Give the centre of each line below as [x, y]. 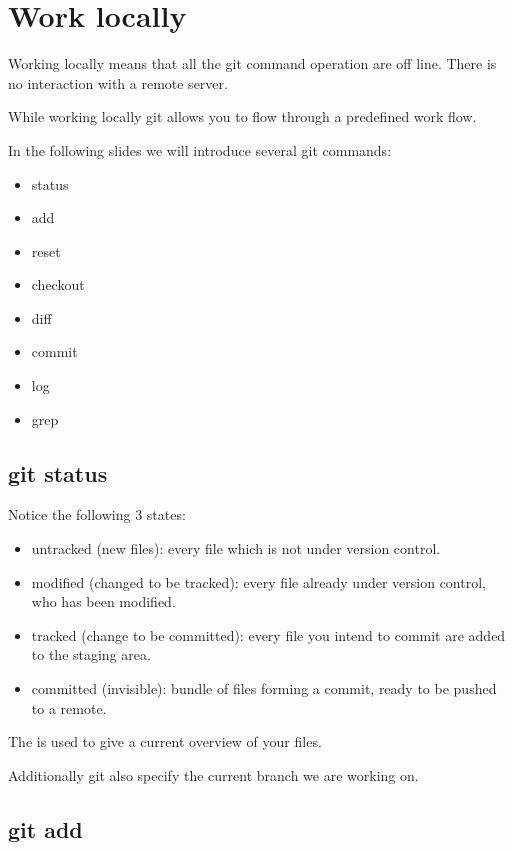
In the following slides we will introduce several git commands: [200, 149]
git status [58, 472]
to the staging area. [91, 654]
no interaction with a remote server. [118, 82]
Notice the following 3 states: [97, 514]
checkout [58, 284]
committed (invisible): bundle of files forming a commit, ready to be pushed [264, 688]
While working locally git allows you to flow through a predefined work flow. [242, 116]
